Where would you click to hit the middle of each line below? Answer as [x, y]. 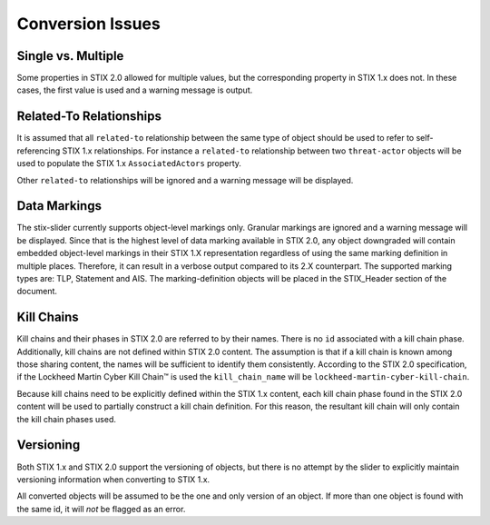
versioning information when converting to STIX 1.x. [113, 479]
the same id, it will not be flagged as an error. [101, 509]
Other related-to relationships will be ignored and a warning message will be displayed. [185, 180]
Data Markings [59, 206]
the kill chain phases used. [67, 419]
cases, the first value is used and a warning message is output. [135, 90]
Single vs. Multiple [70, 56]
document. [37, 292]
